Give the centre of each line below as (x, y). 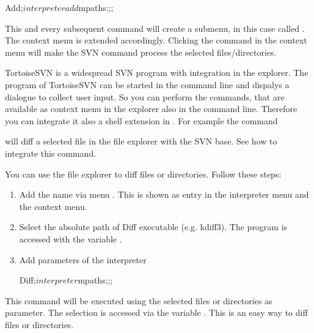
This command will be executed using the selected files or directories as (139, 300)
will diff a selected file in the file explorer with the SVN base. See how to (141, 141)
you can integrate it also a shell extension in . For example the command (141, 120)
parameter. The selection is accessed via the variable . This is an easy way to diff (156, 312)
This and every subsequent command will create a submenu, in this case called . (155, 28)
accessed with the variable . (71, 238)
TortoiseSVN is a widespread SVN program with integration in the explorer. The (157, 73)
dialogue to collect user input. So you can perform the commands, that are (145, 96)
